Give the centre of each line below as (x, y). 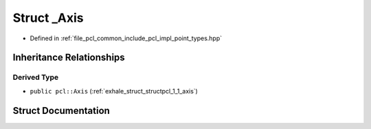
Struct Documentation (61, 110)
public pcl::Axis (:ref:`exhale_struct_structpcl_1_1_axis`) (114, 91)
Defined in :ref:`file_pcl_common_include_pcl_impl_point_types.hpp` (126, 38)
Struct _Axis (48, 18)
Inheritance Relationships (69, 58)
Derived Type (35, 77)
